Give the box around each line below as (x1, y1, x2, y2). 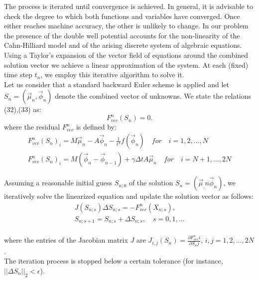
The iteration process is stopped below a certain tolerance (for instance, (4, 256, 223, 266)
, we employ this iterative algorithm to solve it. (40, 69, 184, 80)
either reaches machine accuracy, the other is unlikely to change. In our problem (4, 20, 249, 31)
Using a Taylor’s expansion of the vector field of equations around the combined (4, 49, 249, 60)
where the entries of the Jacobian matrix (4, 235, 128, 245)
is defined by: (76, 122, 117, 132)
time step (4, 69, 32, 80)
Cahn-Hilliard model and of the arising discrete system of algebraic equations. (4, 40, 242, 50)
